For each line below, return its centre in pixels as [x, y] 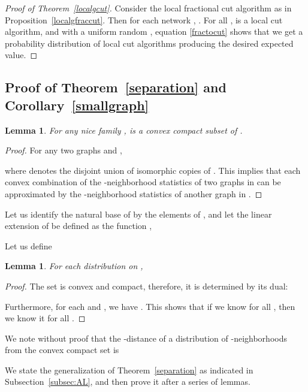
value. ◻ [21, 55]
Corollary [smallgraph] [77, 105]
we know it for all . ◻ [45, 318]
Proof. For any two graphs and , [64, 150]
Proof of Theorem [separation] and [116, 87]
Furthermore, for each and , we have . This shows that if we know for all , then [150, 306]
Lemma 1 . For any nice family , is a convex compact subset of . [124, 130]
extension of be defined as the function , [78, 226]
